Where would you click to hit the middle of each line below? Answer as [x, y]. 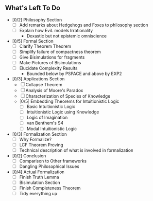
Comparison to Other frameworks [53, 161]
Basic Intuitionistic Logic [51, 107]
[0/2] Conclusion [29, 156]
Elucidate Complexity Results [48, 68]
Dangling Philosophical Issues [49, 166]
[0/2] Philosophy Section [37, 19]
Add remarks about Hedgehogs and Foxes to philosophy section [84, 25]
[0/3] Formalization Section [39, 134]
